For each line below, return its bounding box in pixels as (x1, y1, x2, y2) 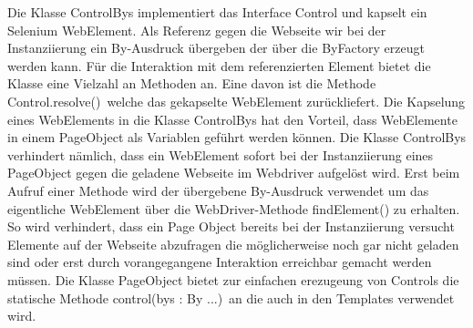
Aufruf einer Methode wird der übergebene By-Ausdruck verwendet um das (7, 180, 429, 200)
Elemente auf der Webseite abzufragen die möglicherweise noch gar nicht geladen (7, 234, 459, 253)
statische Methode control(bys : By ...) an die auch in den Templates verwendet (7, 288, 455, 307)
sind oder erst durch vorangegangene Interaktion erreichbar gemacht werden (7, 252, 432, 272)
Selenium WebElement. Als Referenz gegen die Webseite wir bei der (7, 20, 386, 39)
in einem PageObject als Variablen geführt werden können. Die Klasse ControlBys (7, 128, 467, 147)
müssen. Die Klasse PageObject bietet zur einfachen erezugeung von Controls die (7, 270, 459, 289)
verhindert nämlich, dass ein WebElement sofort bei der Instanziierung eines (7, 145, 434, 164)
